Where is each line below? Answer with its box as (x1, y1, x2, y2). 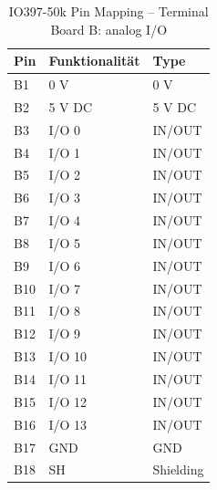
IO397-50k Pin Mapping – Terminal (8, 2, 209, 20)
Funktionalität (48, 51, 140, 70)
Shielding (152, 460, 204, 479)
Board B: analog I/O (50, 19, 168, 38)
